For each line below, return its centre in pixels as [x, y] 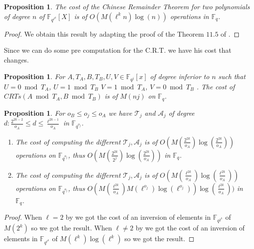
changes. [17, 60]
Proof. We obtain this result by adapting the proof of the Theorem [104, 33]
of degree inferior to [180, 76]
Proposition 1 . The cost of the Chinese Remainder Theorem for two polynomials [127, 6]
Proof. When [23, 217]
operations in [189, 16]
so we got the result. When [71, 228]
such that [232, 76]
